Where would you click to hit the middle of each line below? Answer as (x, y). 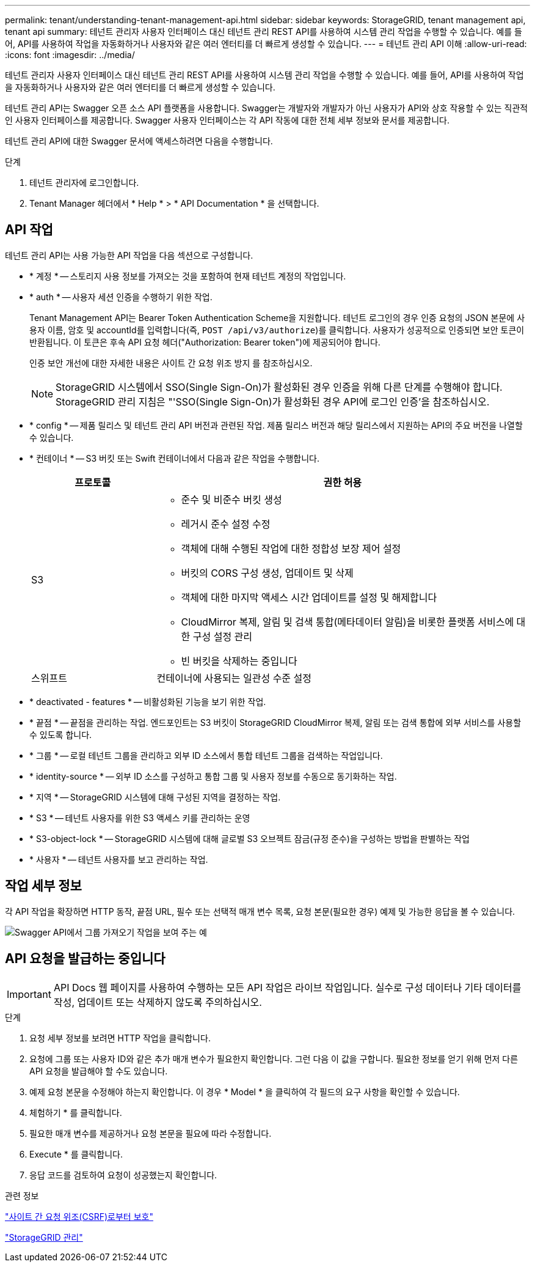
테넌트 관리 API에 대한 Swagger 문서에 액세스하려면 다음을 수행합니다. (139, 141)
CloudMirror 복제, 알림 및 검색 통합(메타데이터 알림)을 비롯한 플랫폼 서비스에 (348, 622)
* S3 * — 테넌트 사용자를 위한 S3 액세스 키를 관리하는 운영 (140, 818)
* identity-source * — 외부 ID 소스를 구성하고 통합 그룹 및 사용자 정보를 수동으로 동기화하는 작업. (213, 776)
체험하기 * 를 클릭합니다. (76, 1112)
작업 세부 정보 (43, 886)
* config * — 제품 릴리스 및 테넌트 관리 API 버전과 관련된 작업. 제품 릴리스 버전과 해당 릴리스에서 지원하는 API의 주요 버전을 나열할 (276, 425)
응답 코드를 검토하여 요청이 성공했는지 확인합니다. (123, 1175)
